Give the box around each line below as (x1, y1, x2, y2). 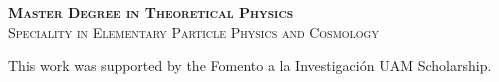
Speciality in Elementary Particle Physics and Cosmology (8, 21, 379, 42)
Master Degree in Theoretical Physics (8, 2, 294, 22)
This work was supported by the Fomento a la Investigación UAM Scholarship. (8, 55, 492, 76)
